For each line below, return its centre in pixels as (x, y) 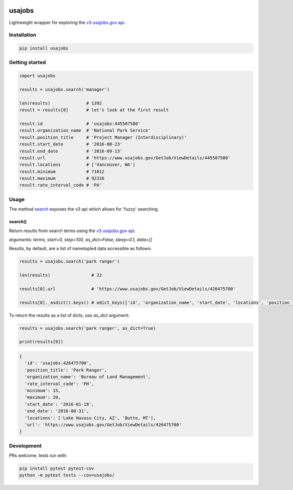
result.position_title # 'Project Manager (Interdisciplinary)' (103, 137)
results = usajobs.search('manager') (64, 89)
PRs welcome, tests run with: (38, 456)
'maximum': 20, (43, 397)
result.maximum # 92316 (62, 179)
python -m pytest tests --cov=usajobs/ (67, 475)
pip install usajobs (44, 48)
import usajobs (37, 76)
